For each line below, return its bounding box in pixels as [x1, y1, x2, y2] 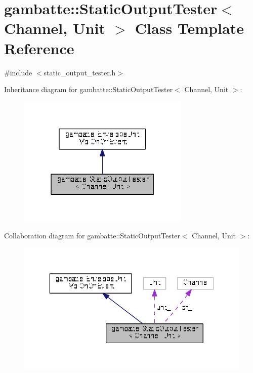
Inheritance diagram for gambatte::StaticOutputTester [4, 84, 173, 95]
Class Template [135, 18, 244, 38]
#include [4, 67, 32, 77]
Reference [4, 37, 74, 58]
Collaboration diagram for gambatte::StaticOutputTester [4, 230, 180, 241]
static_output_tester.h [44, 67, 116, 77]
